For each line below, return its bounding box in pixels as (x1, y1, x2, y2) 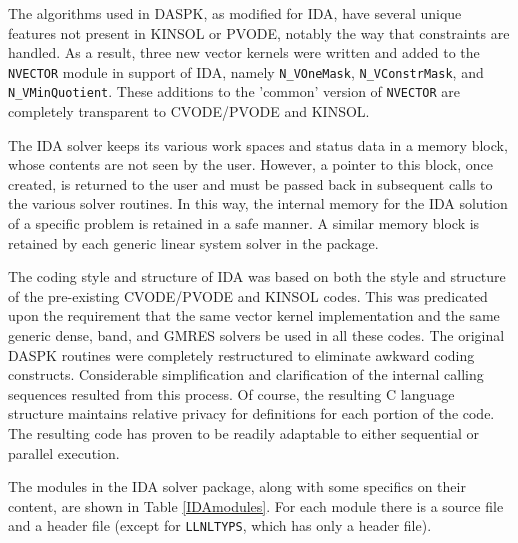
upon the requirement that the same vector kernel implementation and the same (8, 305, 500, 326)
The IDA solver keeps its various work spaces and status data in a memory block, (8, 134, 508, 155)
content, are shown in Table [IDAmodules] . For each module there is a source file (8, 495, 504, 516)
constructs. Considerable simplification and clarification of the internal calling (8, 364, 484, 385)
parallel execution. (8, 442, 120, 463)
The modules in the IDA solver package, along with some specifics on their (8, 476, 466, 497)
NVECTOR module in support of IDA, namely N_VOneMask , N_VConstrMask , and (8, 61, 484, 82)
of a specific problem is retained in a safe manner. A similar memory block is (8, 213, 480, 234)
